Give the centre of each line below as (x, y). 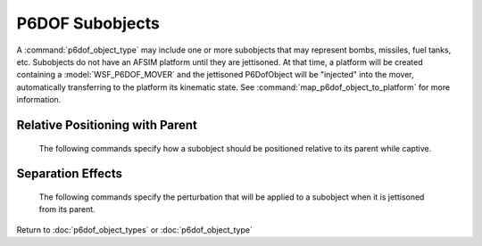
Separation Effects (69, 174)
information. (39, 100)
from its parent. (67, 209)
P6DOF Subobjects (88, 23)
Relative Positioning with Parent (107, 125)
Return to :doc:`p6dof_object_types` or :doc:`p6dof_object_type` (135, 230)
